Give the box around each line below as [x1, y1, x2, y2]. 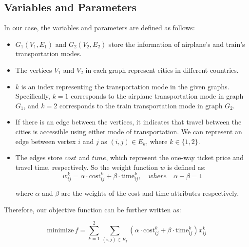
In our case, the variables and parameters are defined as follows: [4, 22, 195, 33]
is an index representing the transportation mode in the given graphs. [21, 81, 230, 91]
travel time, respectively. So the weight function [15, 162, 158, 172]
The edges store [15, 152, 62, 163]
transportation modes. [15, 48, 82, 59]
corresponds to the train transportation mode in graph [59, 100, 223, 110]
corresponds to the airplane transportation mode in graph [71, 91, 244, 101]
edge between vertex [15, 136, 76, 146]
